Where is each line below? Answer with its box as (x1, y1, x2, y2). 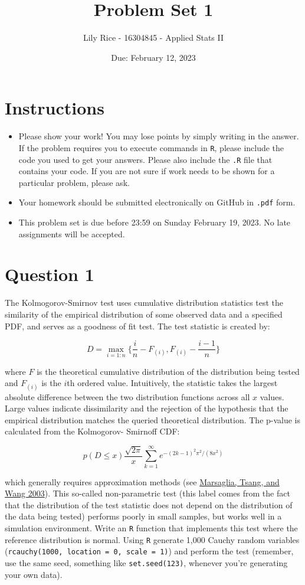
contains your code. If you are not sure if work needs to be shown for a (18, 165, 275, 177)
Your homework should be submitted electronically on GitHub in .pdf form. (18, 196, 296, 208)
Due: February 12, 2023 (111, 51, 196, 63)
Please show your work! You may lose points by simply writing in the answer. (18, 130, 299, 142)
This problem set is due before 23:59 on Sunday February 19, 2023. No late (18, 216, 291, 228)
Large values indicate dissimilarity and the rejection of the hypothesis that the (5, 402, 288, 414)
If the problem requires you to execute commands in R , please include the (18, 141, 284, 153)
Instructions (5, 96, 104, 120)
